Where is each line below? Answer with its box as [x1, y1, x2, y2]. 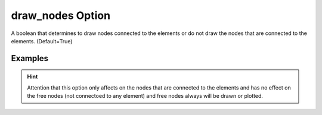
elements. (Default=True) [11, 37, 73, 44]
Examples [11, 53, 49, 63]
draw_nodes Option [11, 9, 110, 22]
